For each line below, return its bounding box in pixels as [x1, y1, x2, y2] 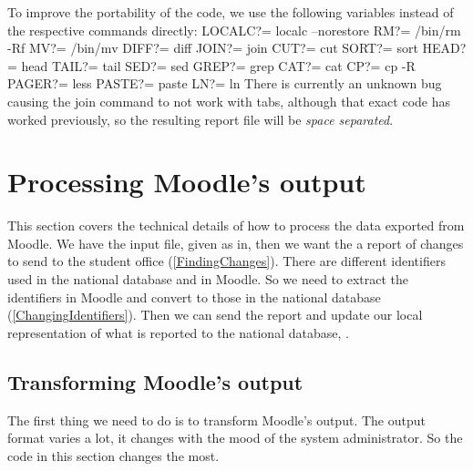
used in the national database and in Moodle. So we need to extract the [7, 270, 409, 289]
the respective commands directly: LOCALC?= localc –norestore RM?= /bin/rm [7, 20, 461, 39]
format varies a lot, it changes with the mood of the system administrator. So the [7, 428, 463, 447]
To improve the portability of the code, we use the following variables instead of [7, 3, 454, 21]
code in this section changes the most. [7, 445, 220, 465]
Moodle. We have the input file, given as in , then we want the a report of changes [7, 233, 464, 252]
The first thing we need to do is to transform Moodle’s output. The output [7, 410, 426, 429]
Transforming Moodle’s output [7, 367, 303, 395]
